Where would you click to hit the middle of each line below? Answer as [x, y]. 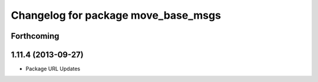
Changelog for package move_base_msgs [116, 15]
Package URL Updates [53, 69]
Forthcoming [35, 36]
